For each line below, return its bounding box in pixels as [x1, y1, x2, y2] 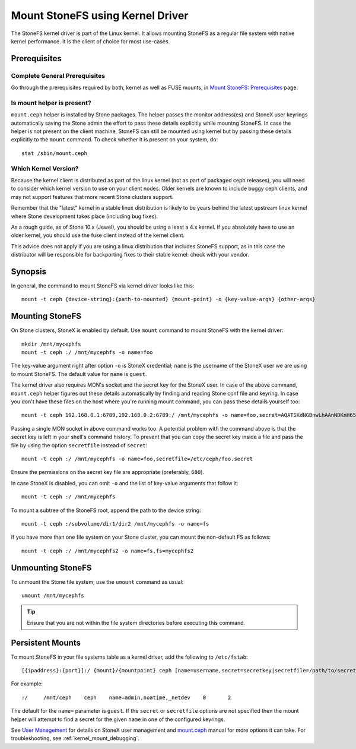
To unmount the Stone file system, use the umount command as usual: [11, 578, 184, 585]
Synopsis [11, 266, 47, 276]
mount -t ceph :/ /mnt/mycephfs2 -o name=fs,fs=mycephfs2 [21, 547, 194, 554]
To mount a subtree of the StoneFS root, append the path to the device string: [11, 507, 201, 514]
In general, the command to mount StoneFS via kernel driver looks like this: [11, 282, 195, 289]
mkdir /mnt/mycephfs [21, 340, 81, 347]
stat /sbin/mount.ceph [21, 150, 88, 157]
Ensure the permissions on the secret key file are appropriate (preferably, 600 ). [11, 469, 205, 476]
